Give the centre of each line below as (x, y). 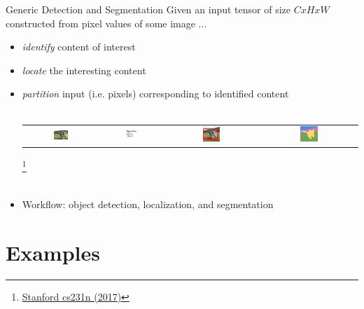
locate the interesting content (84, 70)
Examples (53, 252)
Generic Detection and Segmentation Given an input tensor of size (148, 9)
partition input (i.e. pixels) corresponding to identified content (155, 94)
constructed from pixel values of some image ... (106, 23)
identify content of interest (79, 47)
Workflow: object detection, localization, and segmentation (148, 204)
